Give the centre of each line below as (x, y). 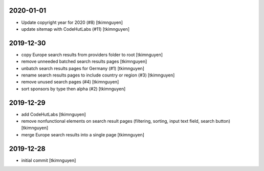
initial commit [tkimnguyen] (49, 160)
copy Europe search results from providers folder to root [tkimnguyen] (92, 55)
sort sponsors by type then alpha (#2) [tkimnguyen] (73, 89)
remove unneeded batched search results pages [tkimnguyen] (84, 61)
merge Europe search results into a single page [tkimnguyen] (83, 134)
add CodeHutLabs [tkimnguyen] (54, 114)
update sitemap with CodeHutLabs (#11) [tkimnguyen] (75, 29)
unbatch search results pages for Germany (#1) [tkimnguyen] (83, 68)
